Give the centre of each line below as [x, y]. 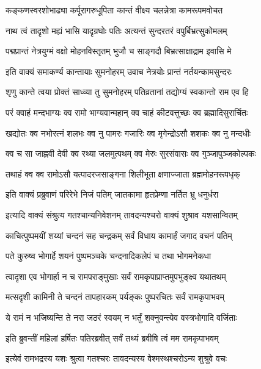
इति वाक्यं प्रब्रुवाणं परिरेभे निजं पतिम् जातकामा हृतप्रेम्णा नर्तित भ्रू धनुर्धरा [112, 194]
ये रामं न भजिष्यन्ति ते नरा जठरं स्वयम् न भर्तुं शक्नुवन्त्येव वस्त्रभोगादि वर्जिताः [121, 317]
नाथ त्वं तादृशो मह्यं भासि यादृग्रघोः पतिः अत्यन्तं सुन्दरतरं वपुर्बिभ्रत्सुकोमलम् [116, 30]
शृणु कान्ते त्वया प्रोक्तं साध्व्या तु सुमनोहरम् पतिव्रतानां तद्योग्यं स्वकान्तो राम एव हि [127, 92]
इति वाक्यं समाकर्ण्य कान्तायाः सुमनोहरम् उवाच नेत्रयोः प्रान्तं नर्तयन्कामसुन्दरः [119, 71]
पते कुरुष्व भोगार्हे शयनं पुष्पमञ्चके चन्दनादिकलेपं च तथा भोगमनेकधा [108, 256]
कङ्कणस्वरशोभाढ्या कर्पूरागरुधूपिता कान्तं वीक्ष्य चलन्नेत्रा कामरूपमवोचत [114, 10]
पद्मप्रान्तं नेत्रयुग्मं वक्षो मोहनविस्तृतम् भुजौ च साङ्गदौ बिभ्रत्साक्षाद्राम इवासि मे [119, 51]
